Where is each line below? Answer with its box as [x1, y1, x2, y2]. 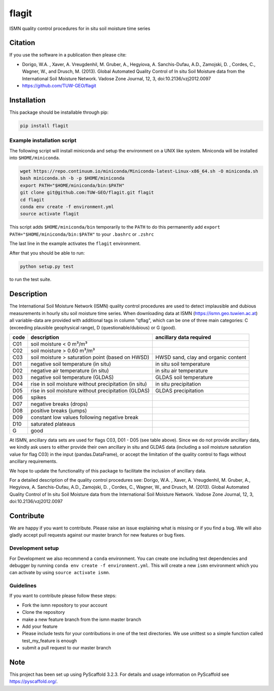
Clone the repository [22, 609, 65, 615]
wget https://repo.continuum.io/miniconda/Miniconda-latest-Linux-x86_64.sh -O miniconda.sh [20, 168, 258, 174]
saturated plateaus [30, 420, 76, 427]
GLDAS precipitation [155, 387, 204, 394]
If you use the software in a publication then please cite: [9, 52, 127, 58]
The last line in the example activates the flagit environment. [9, 240, 141, 246]
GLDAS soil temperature [155, 373, 213, 381]
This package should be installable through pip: [9, 109, 109, 115]
